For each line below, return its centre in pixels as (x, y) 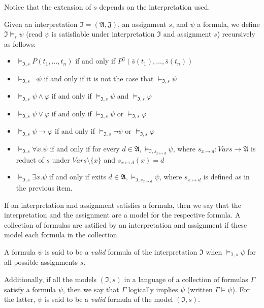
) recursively (236, 34)
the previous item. (44, 187)
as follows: (20, 43)
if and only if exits (77, 177)
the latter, (20, 299)
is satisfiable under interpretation (103, 34)
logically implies (153, 289)
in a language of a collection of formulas (186, 279)
